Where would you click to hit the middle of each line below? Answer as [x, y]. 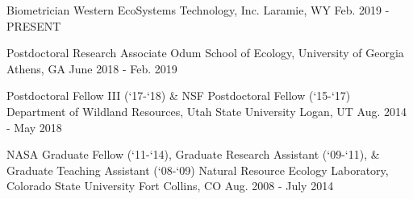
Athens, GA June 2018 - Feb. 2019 [92, 68]
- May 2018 [34, 127]
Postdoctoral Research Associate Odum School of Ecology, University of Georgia [205, 53]
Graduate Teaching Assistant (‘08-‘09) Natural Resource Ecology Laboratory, [198, 170]
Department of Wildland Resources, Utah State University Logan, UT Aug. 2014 [207, 111]
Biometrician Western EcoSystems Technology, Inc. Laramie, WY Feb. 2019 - [198, 10]
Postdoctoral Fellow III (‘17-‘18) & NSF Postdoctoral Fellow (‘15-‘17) [179, 95]
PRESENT [34, 25]
